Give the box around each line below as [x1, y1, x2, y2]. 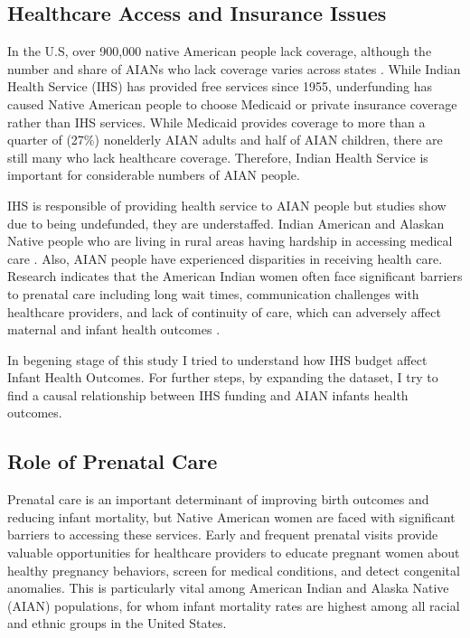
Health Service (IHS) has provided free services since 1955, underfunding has [7, 77, 432, 96]
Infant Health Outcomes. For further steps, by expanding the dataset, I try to [7, 368, 438, 387]
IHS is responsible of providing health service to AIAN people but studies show [7, 195, 446, 214]
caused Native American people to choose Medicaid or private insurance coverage [7, 94, 457, 113]
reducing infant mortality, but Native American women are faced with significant [7, 507, 456, 526]
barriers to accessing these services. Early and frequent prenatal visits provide [7, 525, 438, 544]
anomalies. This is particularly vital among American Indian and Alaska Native [7, 578, 449, 597]
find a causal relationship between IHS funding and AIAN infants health [7, 385, 409, 404]
